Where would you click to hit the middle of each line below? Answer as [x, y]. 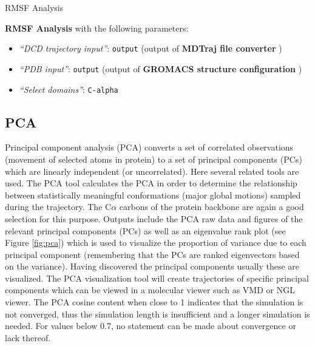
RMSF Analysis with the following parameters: [97, 28]
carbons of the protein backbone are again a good [212, 207]
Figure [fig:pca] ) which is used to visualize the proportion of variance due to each [156, 243]
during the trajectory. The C [58, 207]
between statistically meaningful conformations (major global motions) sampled [153, 195]
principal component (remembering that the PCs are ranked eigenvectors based [152, 254]
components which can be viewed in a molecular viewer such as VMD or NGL [150, 290]
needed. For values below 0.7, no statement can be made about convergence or [151, 326]
